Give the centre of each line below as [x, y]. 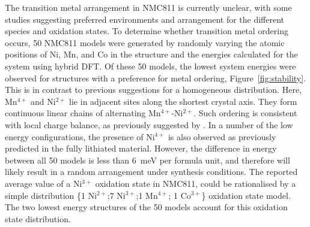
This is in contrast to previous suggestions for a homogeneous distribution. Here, [153, 90]
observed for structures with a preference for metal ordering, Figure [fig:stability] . [156, 78]
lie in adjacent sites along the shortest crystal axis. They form [183, 101]
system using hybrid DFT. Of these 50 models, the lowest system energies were [150, 66]
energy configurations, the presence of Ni [80, 136]
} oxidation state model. [246, 195]
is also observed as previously [222, 136]
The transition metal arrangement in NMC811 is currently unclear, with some [148, 7]
